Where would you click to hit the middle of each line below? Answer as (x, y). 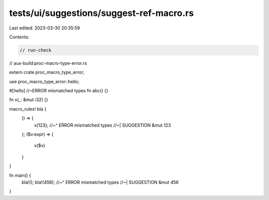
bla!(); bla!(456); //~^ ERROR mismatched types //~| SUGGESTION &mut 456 (100, 182)
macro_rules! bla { (28, 109)
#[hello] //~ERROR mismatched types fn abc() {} (59, 91)
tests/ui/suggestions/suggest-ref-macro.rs (102, 13)
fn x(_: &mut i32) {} (29, 100)
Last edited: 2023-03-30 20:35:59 (45, 28)
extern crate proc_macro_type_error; (47, 72)
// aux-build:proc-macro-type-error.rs (48, 63)
